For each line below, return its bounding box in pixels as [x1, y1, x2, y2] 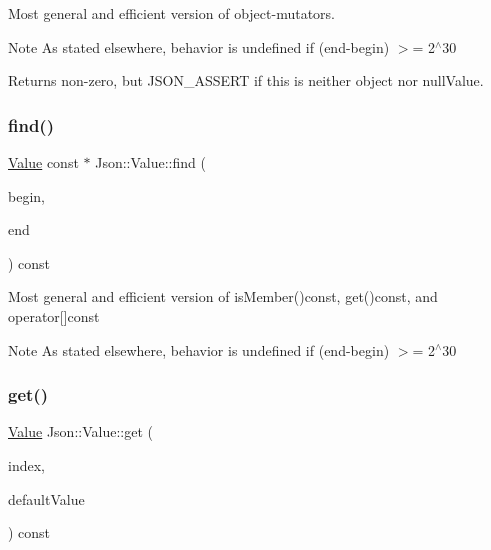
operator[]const [8, 305, 100, 326]
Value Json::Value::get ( [8, 421, 153, 442]
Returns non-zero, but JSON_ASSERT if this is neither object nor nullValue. [8, 70, 484, 91]
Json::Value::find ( [95, 152, 206, 172]
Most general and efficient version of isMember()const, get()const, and [8, 286, 438, 307]
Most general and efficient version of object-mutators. [8, 3, 335, 23]
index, [8, 454, 45, 475]
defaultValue [8, 488, 85, 509]
